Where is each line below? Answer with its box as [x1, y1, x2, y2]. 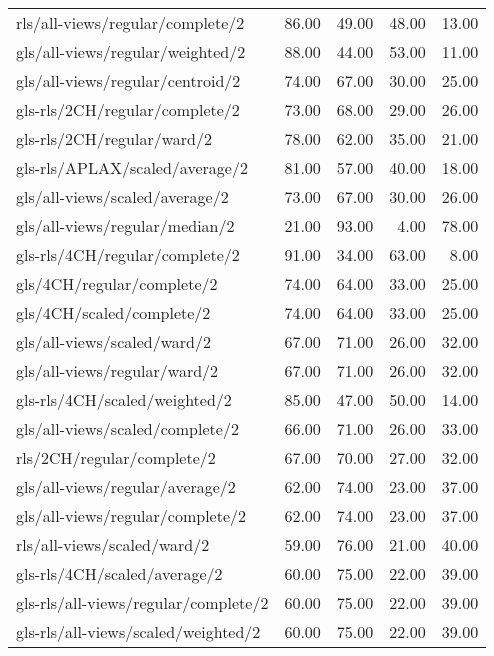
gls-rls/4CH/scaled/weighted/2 [16, 388, 232, 411]
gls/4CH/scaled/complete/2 [16, 301, 211, 324]
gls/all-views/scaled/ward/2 [16, 330, 211, 353]
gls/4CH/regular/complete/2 [16, 272, 218, 295]
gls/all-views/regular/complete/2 [16, 504, 247, 527]
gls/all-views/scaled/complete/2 [16, 417, 239, 440]
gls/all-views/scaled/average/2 [16, 185, 229, 208]
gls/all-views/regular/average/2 [16, 475, 236, 498]
